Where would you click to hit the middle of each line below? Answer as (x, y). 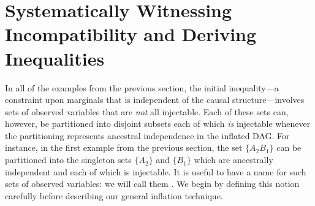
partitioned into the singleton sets (68, 160)
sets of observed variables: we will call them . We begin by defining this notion (152, 184)
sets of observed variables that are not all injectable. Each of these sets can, (147, 111)
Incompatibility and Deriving (131, 34)
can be (289, 147)
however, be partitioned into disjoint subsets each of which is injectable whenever (158, 124)
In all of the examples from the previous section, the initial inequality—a (142, 87)
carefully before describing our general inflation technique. (114, 195)
